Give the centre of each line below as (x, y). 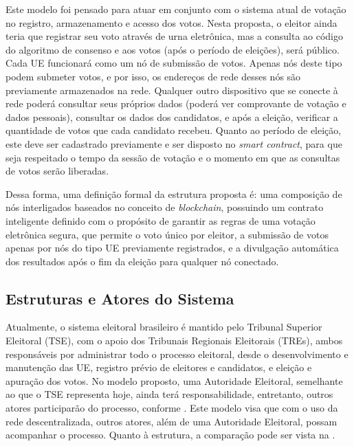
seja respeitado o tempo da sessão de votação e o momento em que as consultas (173, 157)
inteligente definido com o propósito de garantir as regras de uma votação (161, 220)
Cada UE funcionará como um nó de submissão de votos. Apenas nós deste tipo (174, 63)
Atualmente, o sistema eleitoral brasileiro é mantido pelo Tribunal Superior (164, 327)
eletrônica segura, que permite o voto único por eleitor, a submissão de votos (167, 234)
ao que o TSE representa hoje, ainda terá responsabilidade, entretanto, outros (169, 394)
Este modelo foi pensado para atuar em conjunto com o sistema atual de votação (176, 9)
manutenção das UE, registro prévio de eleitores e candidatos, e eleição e (159, 367)
